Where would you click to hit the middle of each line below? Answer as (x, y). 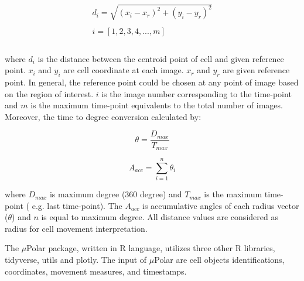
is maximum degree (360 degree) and (116, 194)
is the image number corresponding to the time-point (197, 93)
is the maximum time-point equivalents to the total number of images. (157, 105)
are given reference (256, 70)
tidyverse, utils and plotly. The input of (76, 260)
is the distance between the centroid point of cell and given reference (161, 58)
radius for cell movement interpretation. (76, 228)
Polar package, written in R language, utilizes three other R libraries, (151, 248)
